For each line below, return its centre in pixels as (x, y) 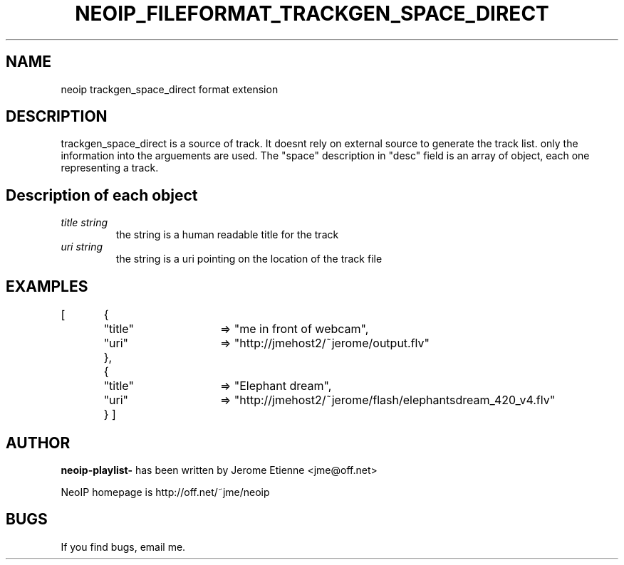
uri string (82, 247)
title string (84, 223)
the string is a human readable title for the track (227, 235)
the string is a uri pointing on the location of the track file (249, 259)
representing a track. (110, 168)
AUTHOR (38, 443)
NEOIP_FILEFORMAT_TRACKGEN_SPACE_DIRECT (312, 14)
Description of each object (102, 195)
